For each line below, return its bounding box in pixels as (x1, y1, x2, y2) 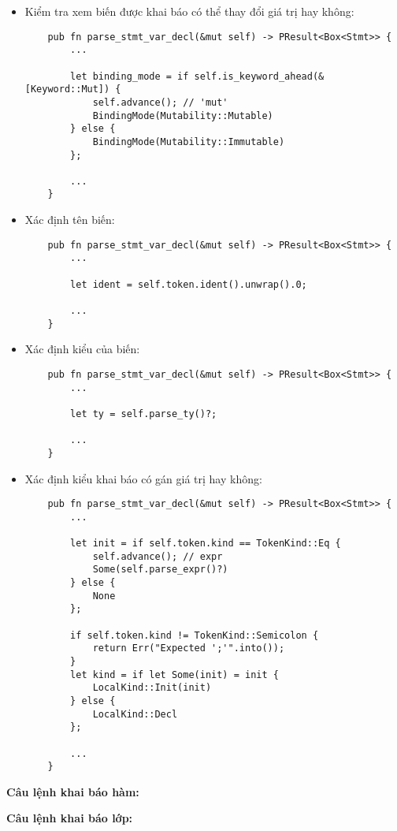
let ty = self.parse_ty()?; (70, 408, 217, 419)
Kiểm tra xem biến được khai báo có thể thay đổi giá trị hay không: (24, 3, 354, 19)
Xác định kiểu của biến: (24, 341, 140, 357)
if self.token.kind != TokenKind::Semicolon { (70, 629, 319, 641)
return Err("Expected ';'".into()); (92, 643, 285, 654)
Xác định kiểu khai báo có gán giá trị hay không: (24, 470, 262, 486)
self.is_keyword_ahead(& (194, 70, 325, 82)
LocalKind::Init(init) (92, 682, 212, 694)
